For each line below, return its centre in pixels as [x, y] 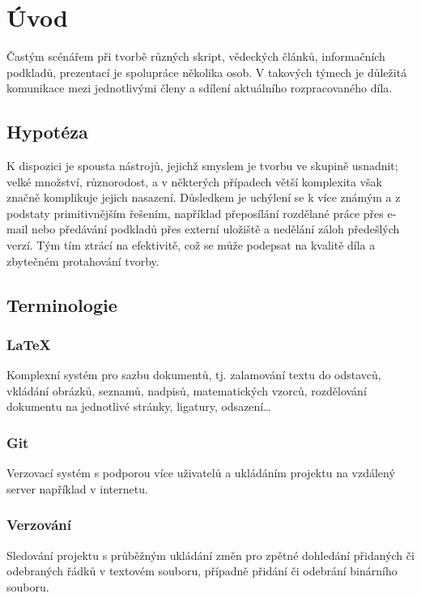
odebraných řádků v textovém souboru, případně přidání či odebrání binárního [202, 571]
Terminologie [62, 304]
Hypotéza [47, 132]
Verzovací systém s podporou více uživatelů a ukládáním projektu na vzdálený [201, 473]
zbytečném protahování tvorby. [83, 261]
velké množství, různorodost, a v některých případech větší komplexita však [195, 181]
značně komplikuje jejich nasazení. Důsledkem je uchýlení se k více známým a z [204, 197]
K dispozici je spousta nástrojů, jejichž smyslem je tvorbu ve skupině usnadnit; [202, 166]
